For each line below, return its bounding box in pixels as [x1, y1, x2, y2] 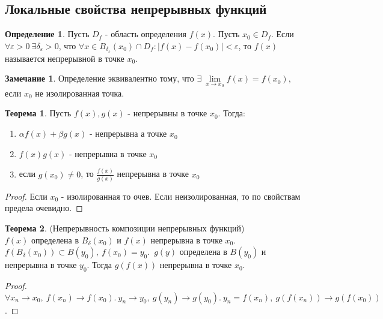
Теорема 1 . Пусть [5, 107, 72, 119]
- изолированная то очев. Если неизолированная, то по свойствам [61, 189, 301, 202]
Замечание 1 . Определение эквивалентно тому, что [5, 72, 194, 85]
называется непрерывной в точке [5, 52, 124, 64]
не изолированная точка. [35, 86, 124, 99]
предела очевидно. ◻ [5, 201, 83, 214]
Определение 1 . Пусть [5, 28, 90, 40]
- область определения [105, 28, 186, 40]
